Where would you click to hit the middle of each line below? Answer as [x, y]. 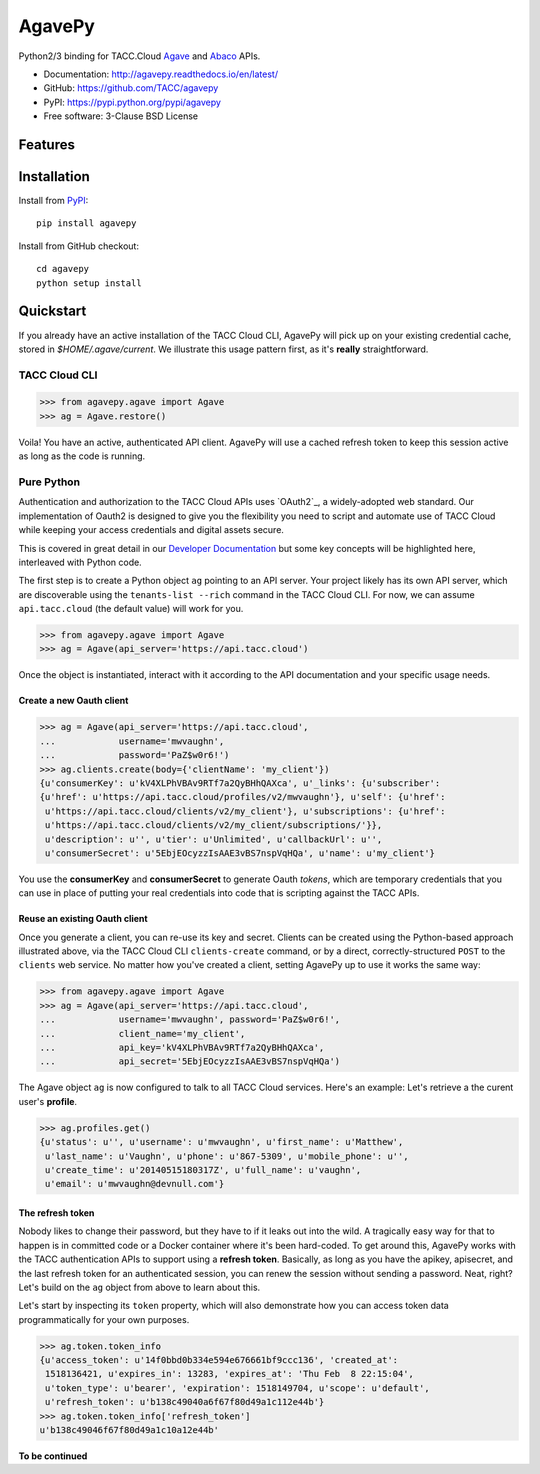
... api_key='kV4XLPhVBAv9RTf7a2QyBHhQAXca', [182, 1048]
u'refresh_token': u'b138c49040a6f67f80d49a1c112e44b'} [185, 1402]
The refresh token [56, 1212]
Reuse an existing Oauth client [83, 919]
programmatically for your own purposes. [104, 1319]
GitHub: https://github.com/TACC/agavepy [131, 88]
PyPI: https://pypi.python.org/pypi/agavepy [132, 102]
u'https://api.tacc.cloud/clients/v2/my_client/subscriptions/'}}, [214, 825]
